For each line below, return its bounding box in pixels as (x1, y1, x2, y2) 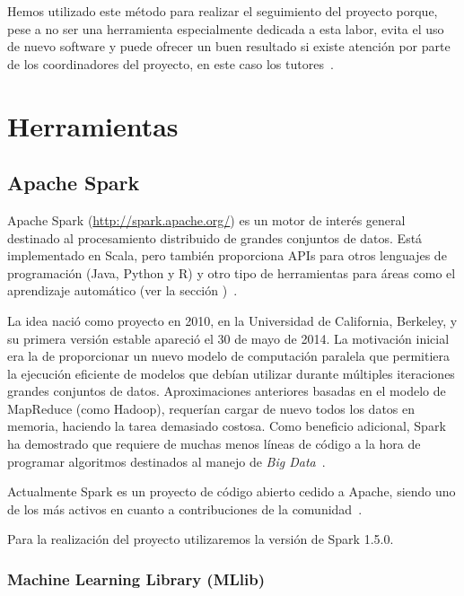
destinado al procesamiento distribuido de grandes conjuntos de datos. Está (7, 228, 423, 247)
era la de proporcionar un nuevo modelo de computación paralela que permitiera (7, 346, 451, 365)
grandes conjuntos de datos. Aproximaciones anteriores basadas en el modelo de (7, 381, 446, 400)
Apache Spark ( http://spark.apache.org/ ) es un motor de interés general (7, 210, 406, 229)
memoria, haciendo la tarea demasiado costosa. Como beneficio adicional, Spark (7, 416, 446, 435)
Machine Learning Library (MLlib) (7, 567, 266, 590)
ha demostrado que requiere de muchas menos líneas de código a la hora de (7, 434, 421, 453)
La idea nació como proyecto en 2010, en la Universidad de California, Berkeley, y (7, 311, 458, 329)
